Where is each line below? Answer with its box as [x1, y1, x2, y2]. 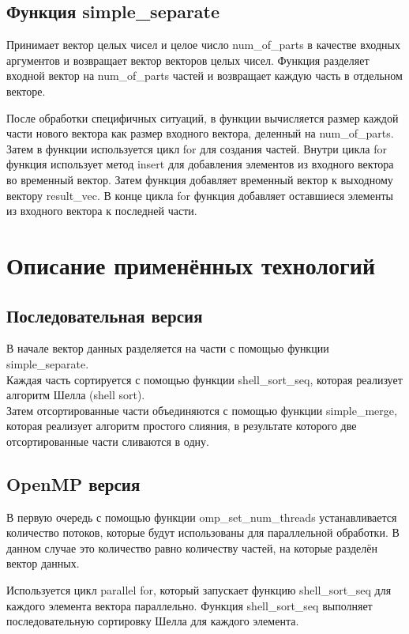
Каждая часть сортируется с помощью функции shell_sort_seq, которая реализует [6, 371, 403, 387]
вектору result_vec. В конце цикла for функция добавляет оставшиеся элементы [6, 187, 393, 203]
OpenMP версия [6, 471, 141, 496]
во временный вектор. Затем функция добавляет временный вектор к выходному [6, 171, 393, 187]
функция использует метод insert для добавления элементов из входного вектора [6, 156, 394, 172]
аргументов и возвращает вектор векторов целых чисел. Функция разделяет [6, 51, 370, 68]
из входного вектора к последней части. [6, 202, 197, 219]
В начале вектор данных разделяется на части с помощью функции [6, 340, 329, 357]
